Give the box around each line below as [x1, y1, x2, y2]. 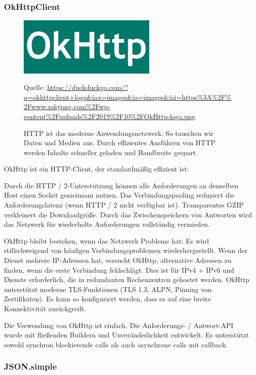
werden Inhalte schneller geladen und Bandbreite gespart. [24, 147, 198, 157]
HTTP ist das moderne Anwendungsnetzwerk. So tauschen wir [24, 127, 214, 138]
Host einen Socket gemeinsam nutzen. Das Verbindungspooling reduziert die [4, 190, 235, 200]
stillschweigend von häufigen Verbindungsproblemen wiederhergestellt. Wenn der [4, 245, 248, 255]
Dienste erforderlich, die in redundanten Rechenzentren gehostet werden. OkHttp [4, 274, 250, 285]
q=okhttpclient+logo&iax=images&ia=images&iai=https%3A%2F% [24, 91, 232, 102]
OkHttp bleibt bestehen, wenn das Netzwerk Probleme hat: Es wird [4, 235, 209, 246]
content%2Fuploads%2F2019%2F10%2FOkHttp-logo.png [24, 111, 196, 121]
